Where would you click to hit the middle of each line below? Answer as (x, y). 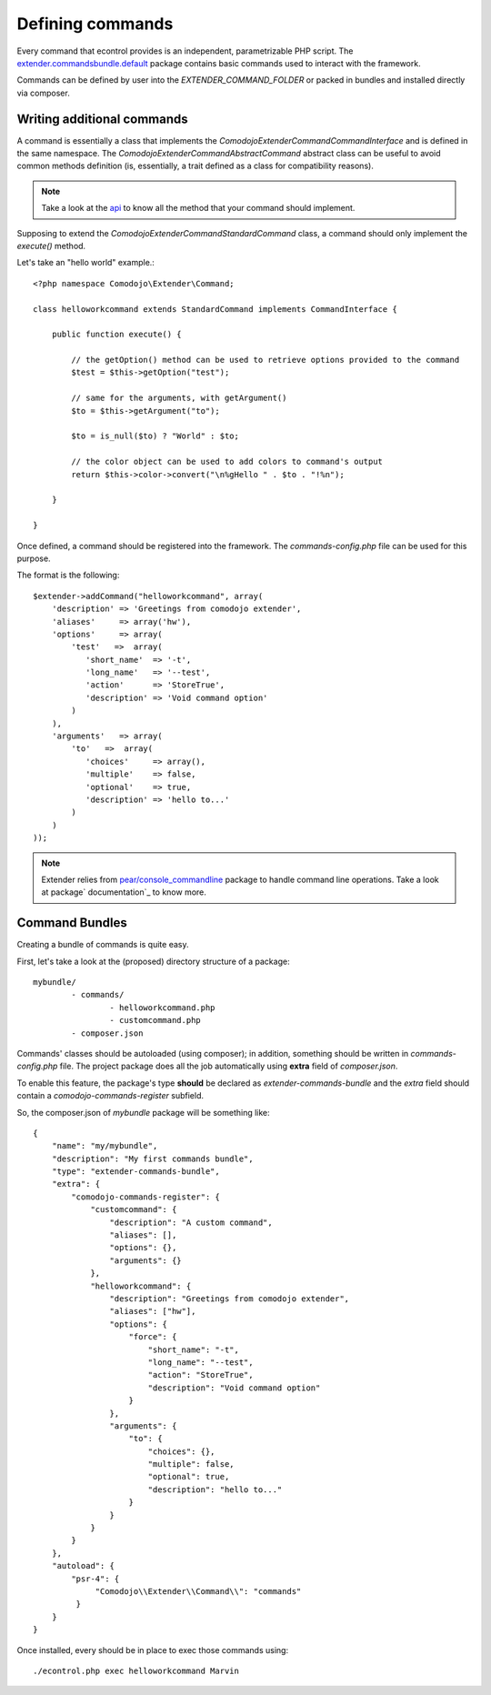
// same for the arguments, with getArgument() (179, 398)
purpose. (34, 558)
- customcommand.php (155, 1020)
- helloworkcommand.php (162, 1008)
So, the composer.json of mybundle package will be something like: (143, 1112)
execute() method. (51, 246)
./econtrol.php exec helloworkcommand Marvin (136, 1670)
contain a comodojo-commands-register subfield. (110, 1096)
